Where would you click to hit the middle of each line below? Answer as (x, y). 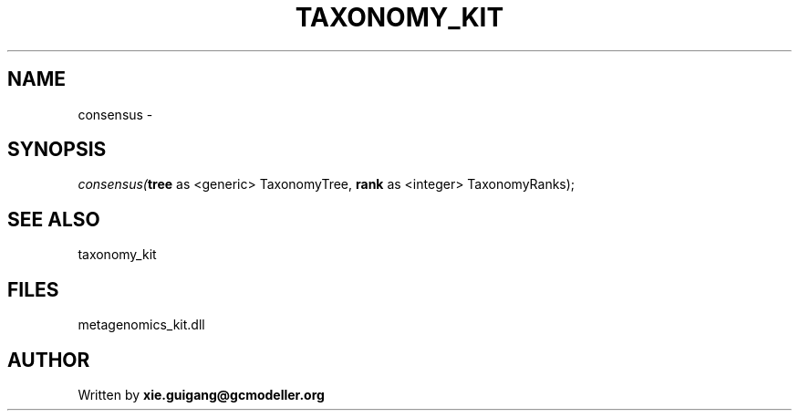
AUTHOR (49, 360)
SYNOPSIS (57, 150)
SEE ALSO (54, 219)
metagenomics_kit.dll (141, 325)
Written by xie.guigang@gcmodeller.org (201, 394)
